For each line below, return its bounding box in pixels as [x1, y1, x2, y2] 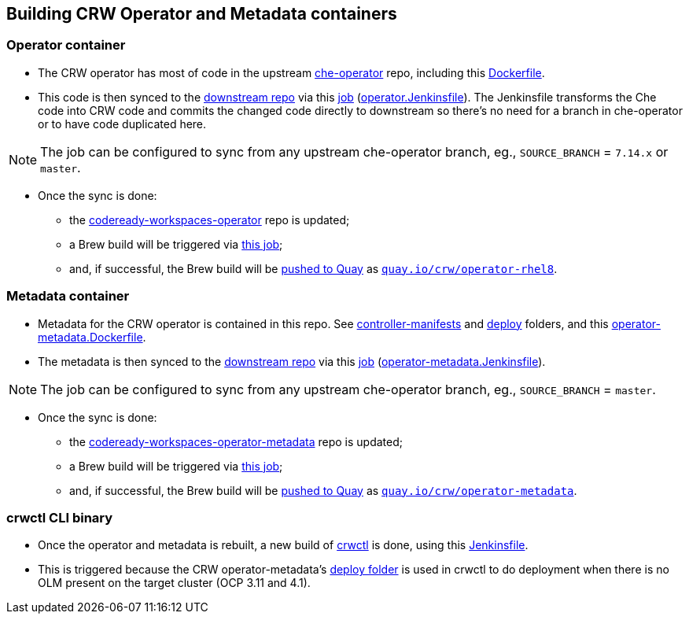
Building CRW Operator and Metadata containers [6, 4, 397, 24]
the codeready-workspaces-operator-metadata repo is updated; [69, 434, 403, 448]
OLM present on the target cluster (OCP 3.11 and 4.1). [38, 576, 311, 590]
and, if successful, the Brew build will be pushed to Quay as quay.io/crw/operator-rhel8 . [69, 261, 558, 275]
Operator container [6, 37, 126, 54]
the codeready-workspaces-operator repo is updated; [69, 212, 350, 227]
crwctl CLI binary [6, 509, 113, 526]
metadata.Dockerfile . [38, 330, 146, 344]
